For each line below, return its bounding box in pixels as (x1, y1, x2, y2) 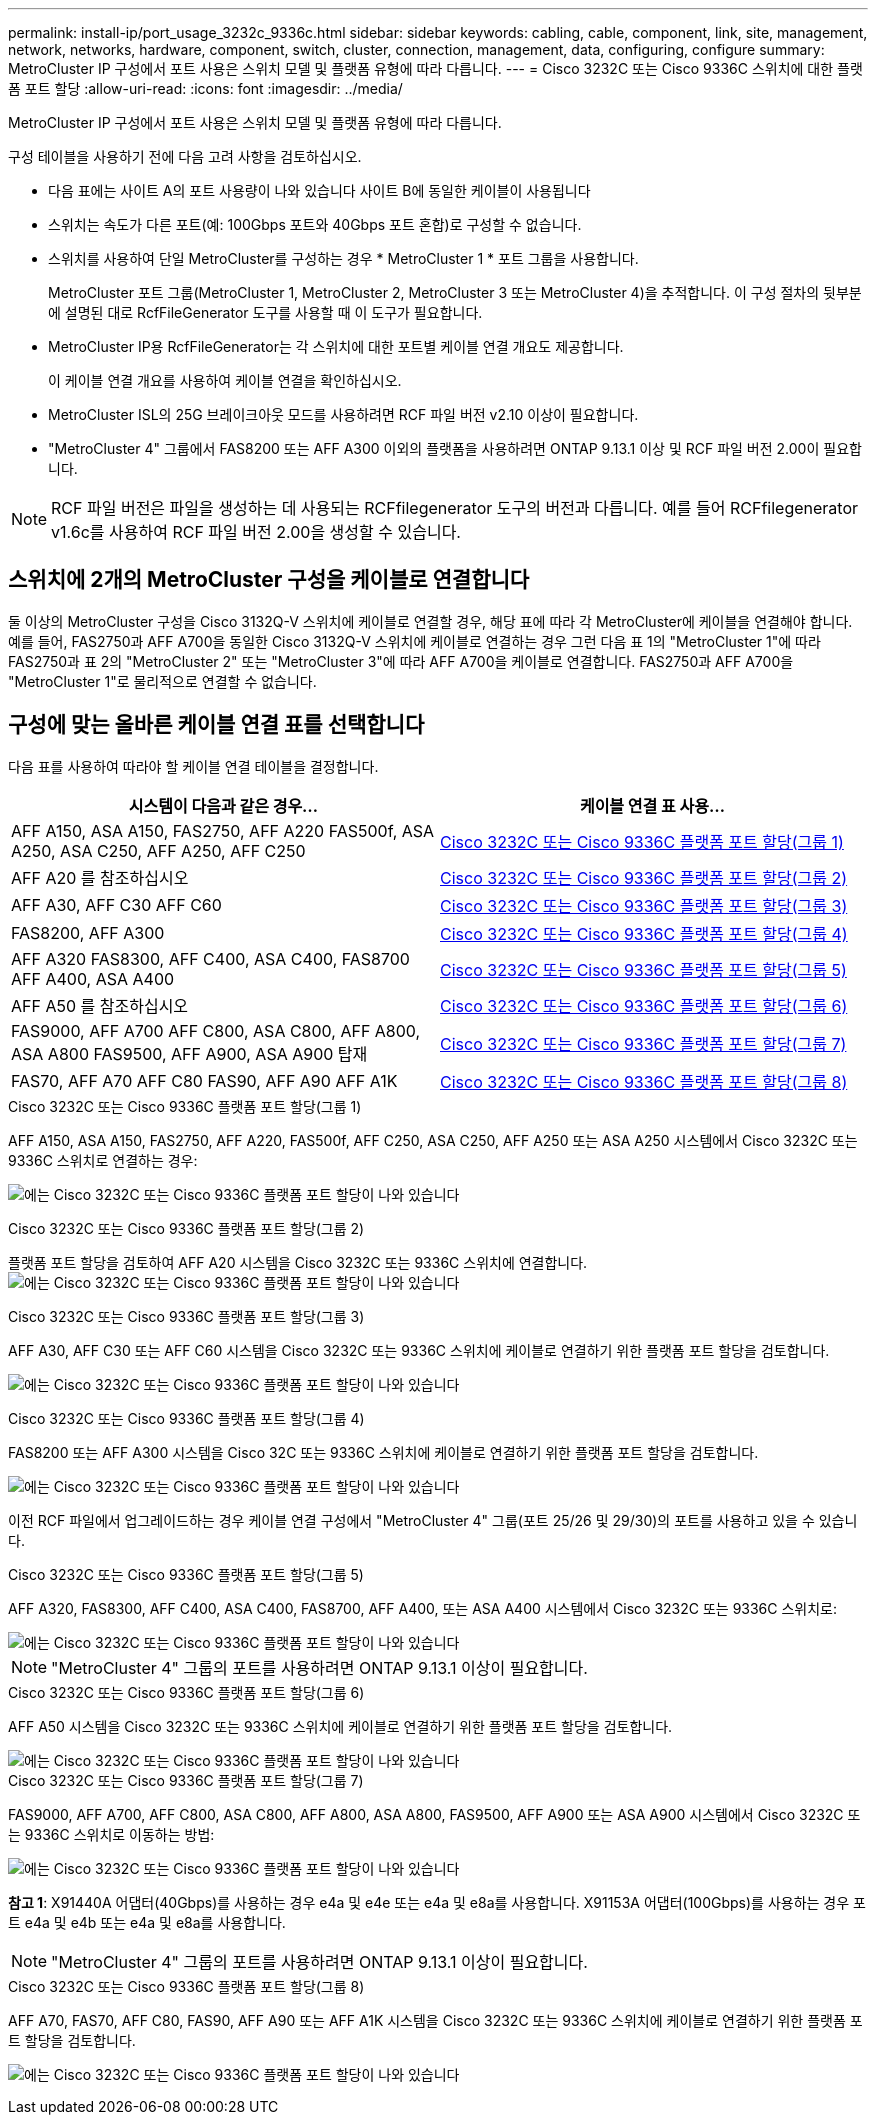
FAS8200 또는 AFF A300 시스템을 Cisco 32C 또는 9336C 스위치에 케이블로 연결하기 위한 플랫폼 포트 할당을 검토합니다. (8, 1443, 759, 1461)
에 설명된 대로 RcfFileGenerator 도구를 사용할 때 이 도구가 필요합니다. (48, 304, 483, 321)
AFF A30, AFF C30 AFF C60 (11, 894, 222, 915)
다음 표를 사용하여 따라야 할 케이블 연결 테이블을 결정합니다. (8, 757, 379, 775)
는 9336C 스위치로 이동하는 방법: (8, 1825, 215, 1843)
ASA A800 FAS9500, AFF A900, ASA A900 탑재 (11, 1043, 368, 1064)
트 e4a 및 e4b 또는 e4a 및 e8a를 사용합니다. (8, 1913, 286, 1931)
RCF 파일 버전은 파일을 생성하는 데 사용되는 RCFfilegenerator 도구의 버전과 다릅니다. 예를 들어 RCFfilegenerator (51, 498, 859, 518)
